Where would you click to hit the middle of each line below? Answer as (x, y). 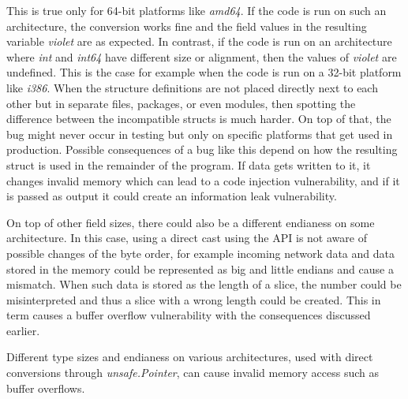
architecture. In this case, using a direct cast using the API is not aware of (187, 238)
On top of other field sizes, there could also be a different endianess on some (191, 222)
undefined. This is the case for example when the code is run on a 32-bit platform (204, 72)
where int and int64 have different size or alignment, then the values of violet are (202, 56)
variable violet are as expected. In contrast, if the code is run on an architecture (199, 41)
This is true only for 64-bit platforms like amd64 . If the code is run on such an (197, 10)
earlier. (23, 330)
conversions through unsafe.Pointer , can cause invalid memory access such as (193, 373)
